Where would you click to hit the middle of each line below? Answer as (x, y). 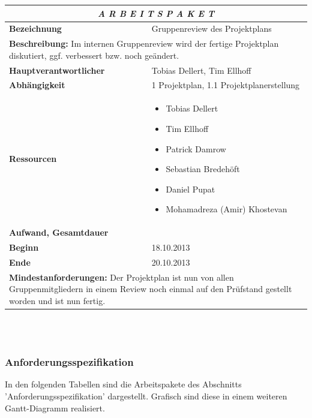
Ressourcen (33, 159)
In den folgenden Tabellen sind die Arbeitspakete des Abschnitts (123, 384)
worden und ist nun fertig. (57, 300)
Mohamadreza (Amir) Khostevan (226, 209)
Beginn (24, 247)
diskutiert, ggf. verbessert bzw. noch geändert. (94, 55)
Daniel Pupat (190, 189)
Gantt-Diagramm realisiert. (55, 408)
